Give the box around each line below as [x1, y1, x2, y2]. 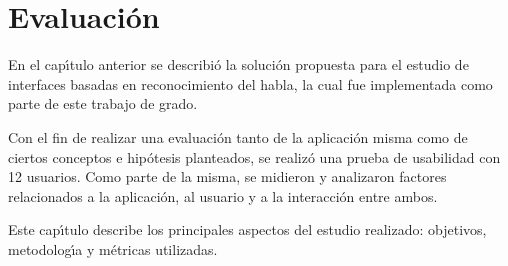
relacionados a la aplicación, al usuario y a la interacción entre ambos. [8, 185, 438, 206]
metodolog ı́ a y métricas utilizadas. [8, 238, 218, 259]
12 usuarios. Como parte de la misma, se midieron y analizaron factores [8, 166, 447, 187]
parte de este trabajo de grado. [8, 93, 198, 114]
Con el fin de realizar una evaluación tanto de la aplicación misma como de [8, 126, 468, 147]
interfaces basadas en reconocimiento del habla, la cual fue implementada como [8, 73, 493, 94]
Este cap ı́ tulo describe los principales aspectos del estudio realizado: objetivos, [8, 219, 487, 240]
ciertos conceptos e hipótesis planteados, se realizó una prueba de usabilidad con [8, 146, 501, 167]
